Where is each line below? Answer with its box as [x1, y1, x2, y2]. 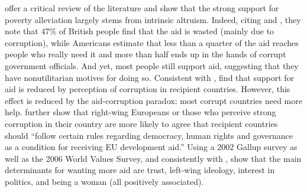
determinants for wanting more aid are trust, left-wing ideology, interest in [5, 164, 275, 176]
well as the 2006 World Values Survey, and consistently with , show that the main [5, 152, 302, 164]
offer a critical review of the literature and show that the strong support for [5, 2, 279, 14]
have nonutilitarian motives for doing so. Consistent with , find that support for [5, 71, 295, 83]
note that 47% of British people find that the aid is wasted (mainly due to [5, 25, 274, 37]
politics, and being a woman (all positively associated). [5, 175, 204, 187]
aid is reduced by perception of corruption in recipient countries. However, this [5, 83, 290, 95]
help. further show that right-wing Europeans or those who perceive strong [5, 106, 276, 118]
